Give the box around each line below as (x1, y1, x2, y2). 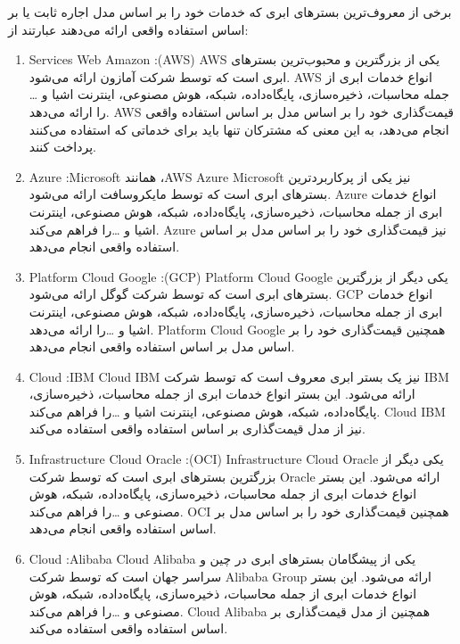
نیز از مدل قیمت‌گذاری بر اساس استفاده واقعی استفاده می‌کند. (29, 419, 366, 438)
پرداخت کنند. (29, 137, 96, 156)
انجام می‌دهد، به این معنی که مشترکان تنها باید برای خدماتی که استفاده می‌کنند (29, 120, 449, 138)
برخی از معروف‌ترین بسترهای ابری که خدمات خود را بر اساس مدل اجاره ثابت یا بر (8, 3, 452, 21)
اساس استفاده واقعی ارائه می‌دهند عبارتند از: (8, 20, 249, 38)
